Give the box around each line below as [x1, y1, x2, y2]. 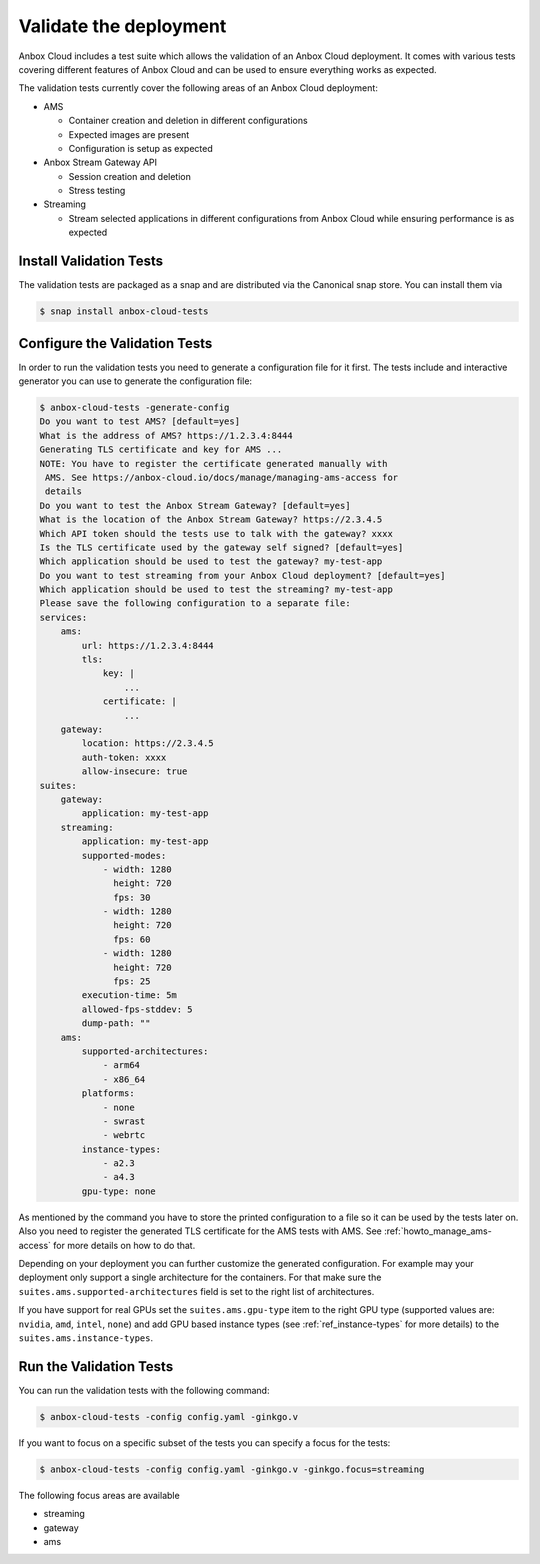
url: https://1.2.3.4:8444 [81, 640, 214, 651]
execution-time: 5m [81, 990, 177, 1001]
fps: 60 [113, 933, 151, 945]
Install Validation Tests [18, 253, 164, 270]
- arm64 [102, 1060, 140, 1071]
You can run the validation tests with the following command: [18, 1384, 270, 1396]
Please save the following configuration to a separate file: [39, 598, 351, 609]
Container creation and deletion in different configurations [68, 115, 309, 127]
